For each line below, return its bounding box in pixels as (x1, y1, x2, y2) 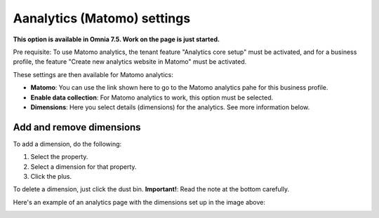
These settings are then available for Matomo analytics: (13, 70, 173, 79)
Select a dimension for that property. (30, 162, 137, 171)
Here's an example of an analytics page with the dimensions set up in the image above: (13, 198, 266, 206)
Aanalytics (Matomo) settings (13, 11, 191, 26)
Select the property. (30, 153, 88, 161)
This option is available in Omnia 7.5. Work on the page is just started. (13, 35, 220, 43)
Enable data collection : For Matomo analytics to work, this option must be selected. (30, 93, 274, 102)
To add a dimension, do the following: (13, 139, 122, 148)
